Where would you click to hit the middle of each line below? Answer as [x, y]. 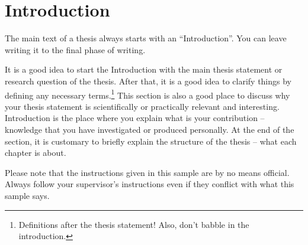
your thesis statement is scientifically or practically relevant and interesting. [142, 106]
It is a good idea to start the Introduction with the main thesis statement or [144, 69]
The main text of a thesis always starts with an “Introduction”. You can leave [146, 38]
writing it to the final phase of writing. [75, 49]
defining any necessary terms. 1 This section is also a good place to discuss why [147, 94]
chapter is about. [36, 153]
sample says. [27, 195]
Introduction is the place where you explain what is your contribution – [135, 118]
